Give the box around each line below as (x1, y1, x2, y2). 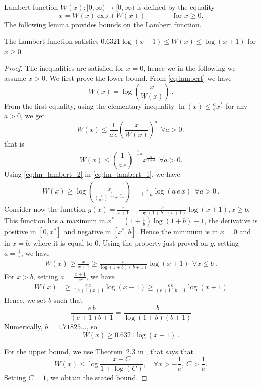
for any (226, 100, 248, 111)
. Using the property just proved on (98, 237, 208, 248)
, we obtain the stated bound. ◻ (46, 372, 147, 383)
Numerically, (4, 321, 43, 331)
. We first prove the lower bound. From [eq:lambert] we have (45, 72, 232, 83)
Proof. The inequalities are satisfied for (4, 63, 124, 73)
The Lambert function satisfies (4, 36, 99, 46)
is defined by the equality (137, 2, 215, 12)
